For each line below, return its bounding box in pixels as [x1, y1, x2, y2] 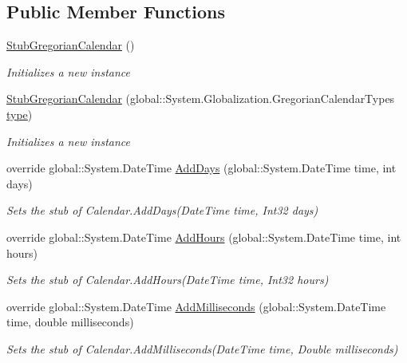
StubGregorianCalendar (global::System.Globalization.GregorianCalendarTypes [6, 90, 395, 107]
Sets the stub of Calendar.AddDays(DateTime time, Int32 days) [6, 202, 318, 219]
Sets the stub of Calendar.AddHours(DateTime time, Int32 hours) [6, 271, 329, 288]
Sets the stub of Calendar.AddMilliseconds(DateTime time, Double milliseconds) [6, 340, 398, 357]
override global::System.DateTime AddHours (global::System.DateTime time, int [6, 228, 401, 245]
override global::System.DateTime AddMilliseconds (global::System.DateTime [6, 298, 386, 314]
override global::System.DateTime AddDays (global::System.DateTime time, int [6, 160, 397, 176]
